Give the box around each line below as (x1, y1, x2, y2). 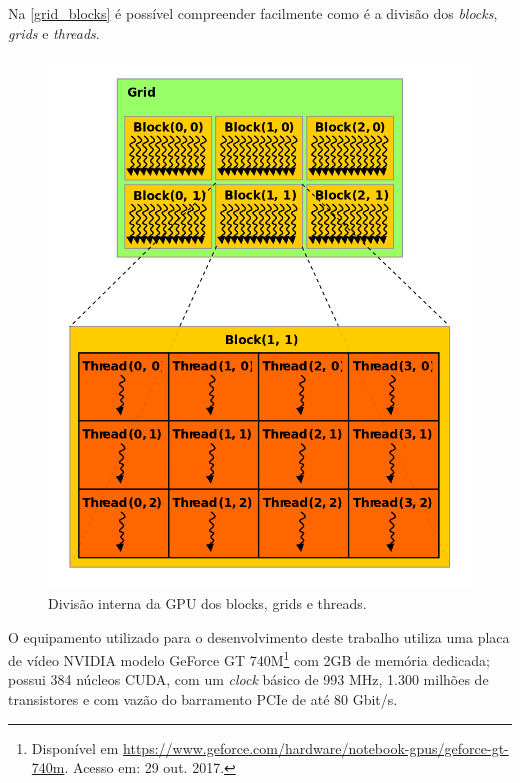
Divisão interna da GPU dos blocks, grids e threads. (48, 593, 367, 614)
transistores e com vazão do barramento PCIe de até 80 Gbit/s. (8, 689, 398, 710)
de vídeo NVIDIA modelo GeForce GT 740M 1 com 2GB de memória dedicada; (8, 647, 490, 670)
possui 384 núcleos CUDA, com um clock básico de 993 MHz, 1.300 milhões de (8, 669, 489, 690)
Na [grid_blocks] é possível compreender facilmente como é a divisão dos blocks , (8, 3, 498, 23)
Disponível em (31, 737, 119, 758)
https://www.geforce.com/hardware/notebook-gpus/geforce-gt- (123, 737, 509, 758)
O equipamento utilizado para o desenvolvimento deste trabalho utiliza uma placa (8, 626, 510, 647)
